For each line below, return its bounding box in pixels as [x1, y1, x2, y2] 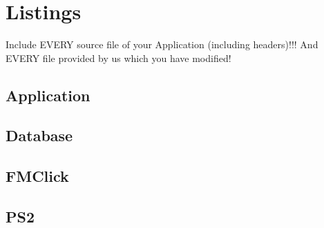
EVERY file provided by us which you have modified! [6, 50, 231, 65]
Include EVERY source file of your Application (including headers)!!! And [6, 37, 318, 52]
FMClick [6, 165, 69, 187]
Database [6, 125, 73, 146]
